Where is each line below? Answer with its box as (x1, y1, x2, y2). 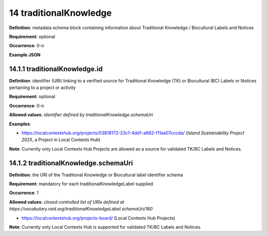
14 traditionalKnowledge (9, 7, 112, 18)
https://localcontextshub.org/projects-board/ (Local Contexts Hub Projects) (21, 215, 176, 221)
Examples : (9, 121, 32, 127)
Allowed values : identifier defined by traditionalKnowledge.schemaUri (9, 112, 153, 118)
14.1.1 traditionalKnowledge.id (9, 65, 103, 73)
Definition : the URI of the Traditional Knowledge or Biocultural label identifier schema (9, 172, 183, 178)
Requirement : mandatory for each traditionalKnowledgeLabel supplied (9, 181, 153, 187)
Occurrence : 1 (9, 190, 39, 196)
